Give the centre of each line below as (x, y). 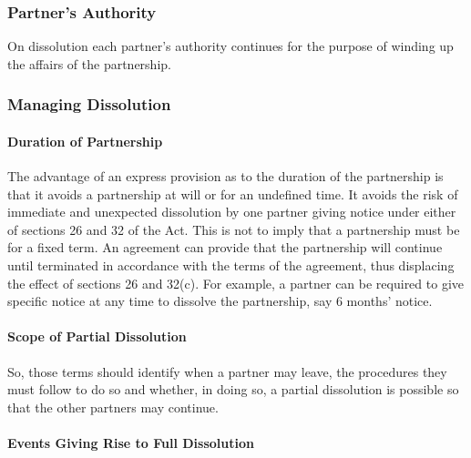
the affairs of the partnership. (89, 63)
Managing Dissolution (89, 104)
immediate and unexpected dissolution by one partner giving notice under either (232, 212)
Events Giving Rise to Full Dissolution (131, 442)
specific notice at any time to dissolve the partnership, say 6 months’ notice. (220, 301)
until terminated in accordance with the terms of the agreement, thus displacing (231, 265)
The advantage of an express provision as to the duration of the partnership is (225, 176)
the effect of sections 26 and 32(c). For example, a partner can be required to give (236, 283)
